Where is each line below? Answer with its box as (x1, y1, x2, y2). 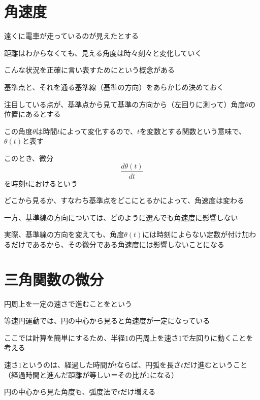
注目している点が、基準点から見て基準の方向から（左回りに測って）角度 (4, 98, 245, 109)
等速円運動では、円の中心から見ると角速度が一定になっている (4, 315, 210, 326)
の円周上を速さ (128, 332, 179, 343)
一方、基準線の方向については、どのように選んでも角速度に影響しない (4, 212, 238, 222)
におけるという (28, 178, 78, 188)
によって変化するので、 (59, 125, 137, 136)
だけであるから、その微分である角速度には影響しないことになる (11, 239, 224, 249)
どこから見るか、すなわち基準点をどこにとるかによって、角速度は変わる (4, 195, 245, 206)
